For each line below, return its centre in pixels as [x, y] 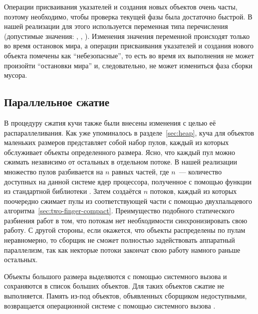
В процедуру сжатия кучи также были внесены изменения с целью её [110, 122]
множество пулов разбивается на [54, 171]
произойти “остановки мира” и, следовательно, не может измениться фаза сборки [128, 65]
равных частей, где [140, 171]
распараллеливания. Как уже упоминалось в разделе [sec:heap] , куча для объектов [129, 132]
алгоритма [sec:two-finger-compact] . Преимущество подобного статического [119, 211]
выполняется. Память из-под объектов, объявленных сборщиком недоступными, [126, 296]
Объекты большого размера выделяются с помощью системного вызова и [116, 276]
